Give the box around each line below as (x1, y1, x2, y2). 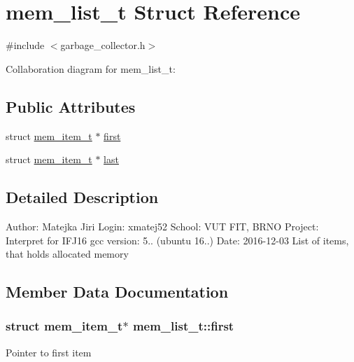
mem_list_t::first (132, 317, 234, 335)
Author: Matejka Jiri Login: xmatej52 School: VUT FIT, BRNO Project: (6, 218, 319, 233)
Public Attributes (6, 95, 136, 117)
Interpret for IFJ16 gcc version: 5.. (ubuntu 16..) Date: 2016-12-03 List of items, (6, 232, 349, 247)
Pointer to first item (6, 344, 92, 359)
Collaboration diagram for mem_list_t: (6, 61, 176, 76)
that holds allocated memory (6, 246, 129, 261)
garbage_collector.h (60, 38, 146, 53)
